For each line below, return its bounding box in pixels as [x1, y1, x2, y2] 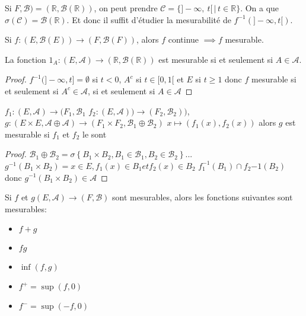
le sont [82, 127, 107, 140]
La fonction [5, 53, 46, 65]
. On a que [240, 2, 279, 14]
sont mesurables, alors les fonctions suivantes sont [111, 191, 293, 203]
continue [168, 33, 199, 46]
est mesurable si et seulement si [158, 53, 273, 65]
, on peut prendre [94, 2, 158, 14]
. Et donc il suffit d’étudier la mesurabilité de [66, 13, 231, 25]
